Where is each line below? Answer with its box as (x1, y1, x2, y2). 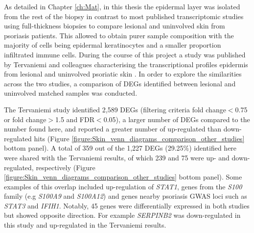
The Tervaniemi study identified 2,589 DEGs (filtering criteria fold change (4, 104, 226, 114)
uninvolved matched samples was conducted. (4, 88, 138, 98)
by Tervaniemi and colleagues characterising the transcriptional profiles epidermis (4, 59, 248, 69)
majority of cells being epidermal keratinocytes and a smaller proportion (4, 40, 221, 50)
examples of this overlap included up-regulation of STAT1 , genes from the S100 (4, 181, 242, 191)
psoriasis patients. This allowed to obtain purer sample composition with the (4, 30, 234, 40)
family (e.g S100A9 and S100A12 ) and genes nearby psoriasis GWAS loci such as (4, 191, 247, 201)
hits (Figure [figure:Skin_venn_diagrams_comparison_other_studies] (34, 133, 245, 143)
